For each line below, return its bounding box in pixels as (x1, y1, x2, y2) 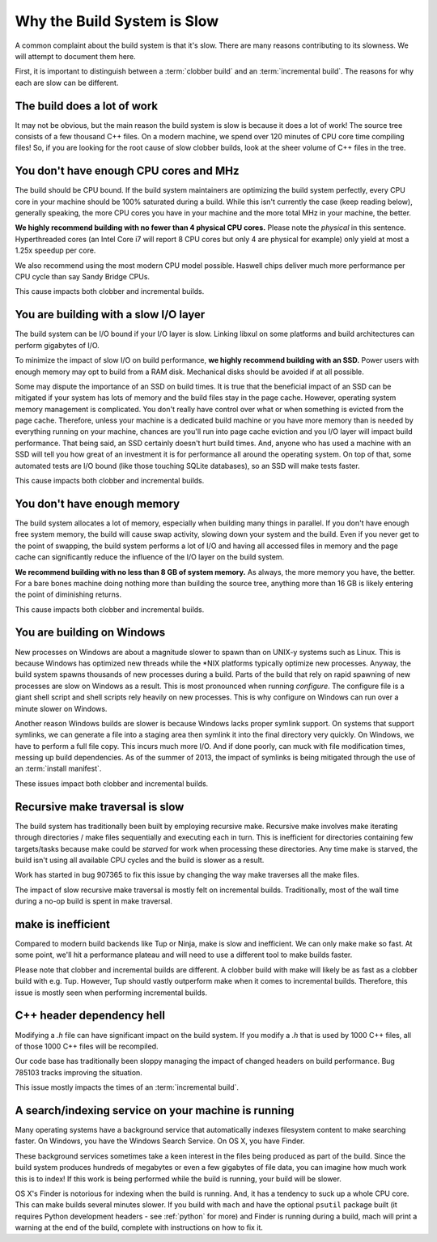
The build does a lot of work (15, 99, 158, 113)
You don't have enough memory (15, 496, 180, 510)
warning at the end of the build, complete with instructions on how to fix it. (15, 1223, 263, 1232)
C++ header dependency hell (15, 1009, 166, 1023)
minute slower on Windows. (15, 704, 108, 713)
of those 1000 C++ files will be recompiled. (15, 1041, 159, 1051)
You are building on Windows (15, 626, 166, 640)
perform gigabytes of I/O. (15, 340, 100, 350)
